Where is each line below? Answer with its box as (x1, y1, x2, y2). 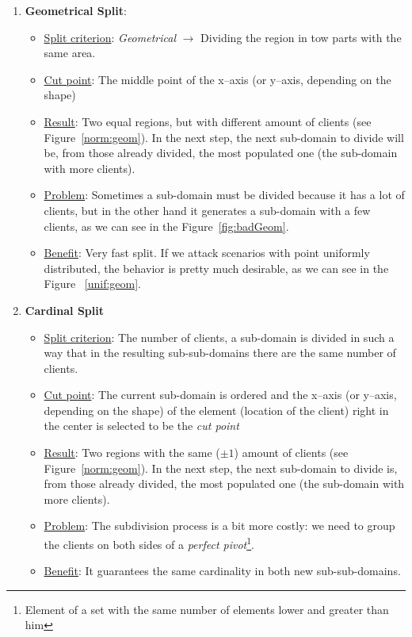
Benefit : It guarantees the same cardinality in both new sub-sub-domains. (44, 562, 401, 579)
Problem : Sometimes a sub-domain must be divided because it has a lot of (44, 186, 405, 203)
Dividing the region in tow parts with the (200, 29, 402, 45)
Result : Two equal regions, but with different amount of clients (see (44, 113, 372, 129)
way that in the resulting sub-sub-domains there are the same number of (44, 344, 396, 361)
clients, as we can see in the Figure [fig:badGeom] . (44, 217, 289, 234)
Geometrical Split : (25, 2, 127, 18)
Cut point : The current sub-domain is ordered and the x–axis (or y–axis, (44, 386, 397, 403)
